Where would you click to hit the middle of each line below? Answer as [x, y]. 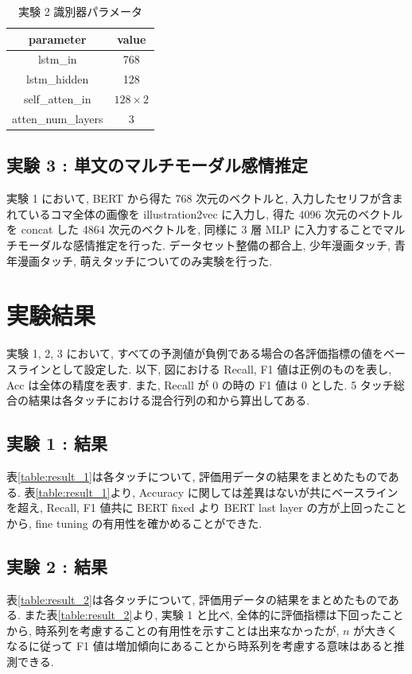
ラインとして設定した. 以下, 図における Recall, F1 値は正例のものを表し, [204, 368]
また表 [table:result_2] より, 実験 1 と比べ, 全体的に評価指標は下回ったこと [214, 615]
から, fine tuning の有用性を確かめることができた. [134, 523]
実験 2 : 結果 [57, 566]
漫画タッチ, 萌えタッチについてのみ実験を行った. [145, 260]
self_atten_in [57, 99]
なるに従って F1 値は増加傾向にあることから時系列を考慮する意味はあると [200, 646]
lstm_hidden [58, 79]
